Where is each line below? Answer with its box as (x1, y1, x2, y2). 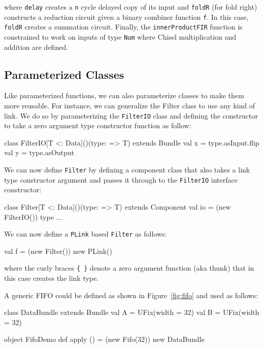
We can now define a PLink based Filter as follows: (4, 228, 167, 239)
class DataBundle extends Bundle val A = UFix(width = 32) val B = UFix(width (4, 307, 259, 317)
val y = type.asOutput (4, 147, 75, 158)
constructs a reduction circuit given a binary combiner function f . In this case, (4, 11, 249, 22)
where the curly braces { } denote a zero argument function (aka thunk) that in (4, 263, 254, 273)
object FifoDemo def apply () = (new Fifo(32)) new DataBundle (4, 334, 205, 344)
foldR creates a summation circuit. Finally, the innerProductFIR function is (4, 21, 243, 32)
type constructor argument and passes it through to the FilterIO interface (4, 174, 238, 185)
